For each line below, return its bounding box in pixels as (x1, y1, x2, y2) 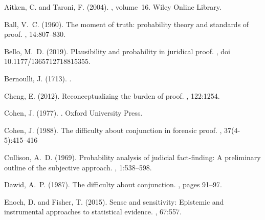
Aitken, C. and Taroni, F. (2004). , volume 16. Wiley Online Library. (4, 2, 222, 12)
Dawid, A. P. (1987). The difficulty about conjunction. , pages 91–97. (4, 179, 222, 190)
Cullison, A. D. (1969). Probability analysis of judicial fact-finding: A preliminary (4, 151, 261, 162)
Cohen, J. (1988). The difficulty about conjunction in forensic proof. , (4, 124, 222, 135)
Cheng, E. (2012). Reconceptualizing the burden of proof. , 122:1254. (4, 90, 220, 101)
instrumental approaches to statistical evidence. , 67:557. (4, 206, 182, 217)
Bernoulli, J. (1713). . (4, 73, 72, 83)
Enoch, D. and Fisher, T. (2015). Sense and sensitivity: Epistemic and (4, 196, 224, 207)
